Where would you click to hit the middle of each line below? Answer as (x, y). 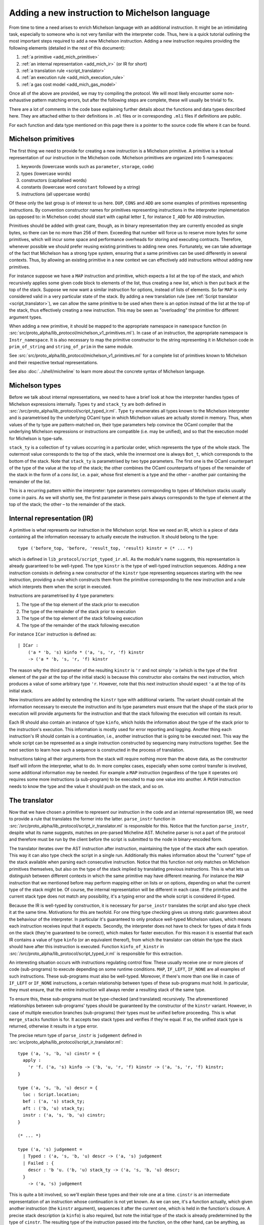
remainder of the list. (30, 481)
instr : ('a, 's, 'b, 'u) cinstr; (64, 1115)
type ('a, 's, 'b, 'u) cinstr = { (59, 1053)
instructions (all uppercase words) (56, 194)
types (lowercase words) (46, 173)
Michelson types (35, 385)
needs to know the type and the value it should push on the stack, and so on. (87, 786)
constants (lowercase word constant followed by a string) (81, 187)
